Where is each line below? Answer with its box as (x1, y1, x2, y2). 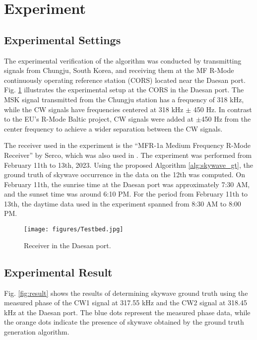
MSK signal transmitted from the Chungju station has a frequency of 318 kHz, (4, 94, 244, 104)
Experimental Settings (4, 32, 121, 47)
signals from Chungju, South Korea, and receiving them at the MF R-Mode (4, 65, 234, 75)
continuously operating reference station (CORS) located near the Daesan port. (4, 74, 246, 85)
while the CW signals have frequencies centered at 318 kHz (4, 104, 184, 114)
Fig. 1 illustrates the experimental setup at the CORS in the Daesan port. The (4, 84, 244, 95)
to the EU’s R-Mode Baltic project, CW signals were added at (4, 114, 193, 124)
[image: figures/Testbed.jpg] (24, 226, 124, 233)
